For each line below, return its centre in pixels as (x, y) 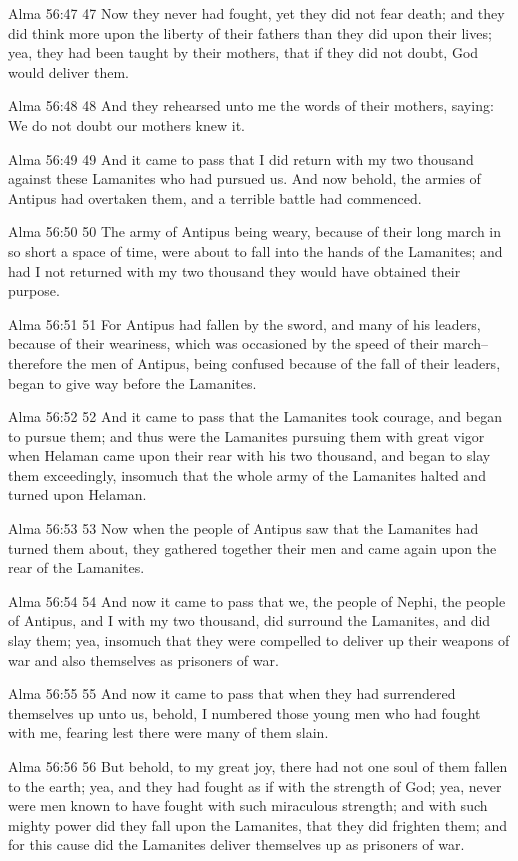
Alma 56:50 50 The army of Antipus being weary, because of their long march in (255, 231)
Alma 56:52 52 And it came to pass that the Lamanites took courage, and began (255, 416)
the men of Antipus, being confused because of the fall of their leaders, (283, 362)
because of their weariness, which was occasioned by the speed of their (223, 343)
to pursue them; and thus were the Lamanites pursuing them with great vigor (246, 435)
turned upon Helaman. (77, 494)
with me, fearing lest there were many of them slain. (168, 732)
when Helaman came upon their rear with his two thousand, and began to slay (249, 455)
